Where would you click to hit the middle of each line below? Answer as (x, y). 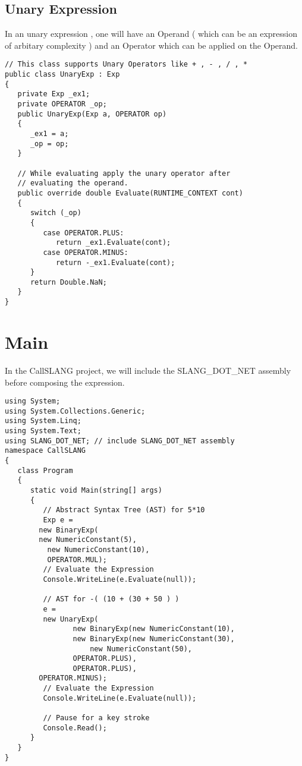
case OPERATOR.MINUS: (86, 252)
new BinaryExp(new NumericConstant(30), (154, 639)
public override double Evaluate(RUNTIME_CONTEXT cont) (130, 193)
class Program (45, 470)
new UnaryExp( (71, 619)
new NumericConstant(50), (141, 649)
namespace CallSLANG (45, 451)
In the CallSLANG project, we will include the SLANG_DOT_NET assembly (148, 370)
